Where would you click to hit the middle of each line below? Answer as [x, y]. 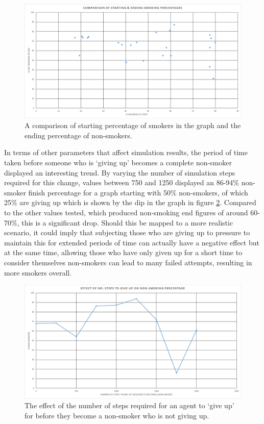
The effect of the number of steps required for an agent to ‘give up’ [129, 405]
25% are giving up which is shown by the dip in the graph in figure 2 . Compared [130, 202]
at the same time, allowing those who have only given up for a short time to [123, 252]
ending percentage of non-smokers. [78, 135]
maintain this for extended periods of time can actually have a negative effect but [132, 242]
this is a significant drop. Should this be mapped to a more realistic [127, 222]
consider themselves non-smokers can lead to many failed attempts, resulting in [128, 262]
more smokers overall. [38, 272]
